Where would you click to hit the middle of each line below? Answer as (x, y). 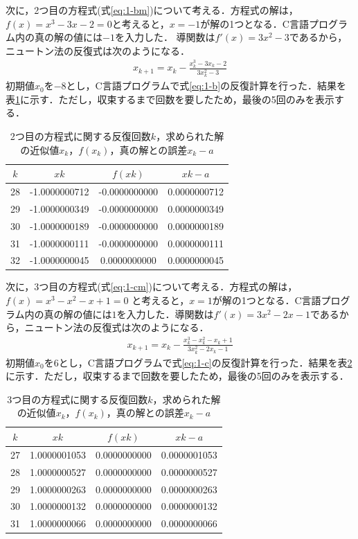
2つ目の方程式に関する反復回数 (80, 135)
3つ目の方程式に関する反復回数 (78, 399)
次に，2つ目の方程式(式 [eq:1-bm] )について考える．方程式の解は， (152, 10)
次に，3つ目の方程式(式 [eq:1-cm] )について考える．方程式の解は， (152, 286)
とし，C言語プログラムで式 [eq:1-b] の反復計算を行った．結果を (206, 86)
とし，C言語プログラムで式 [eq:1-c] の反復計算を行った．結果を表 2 (205, 362)
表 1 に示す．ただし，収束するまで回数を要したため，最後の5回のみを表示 (170, 99)
